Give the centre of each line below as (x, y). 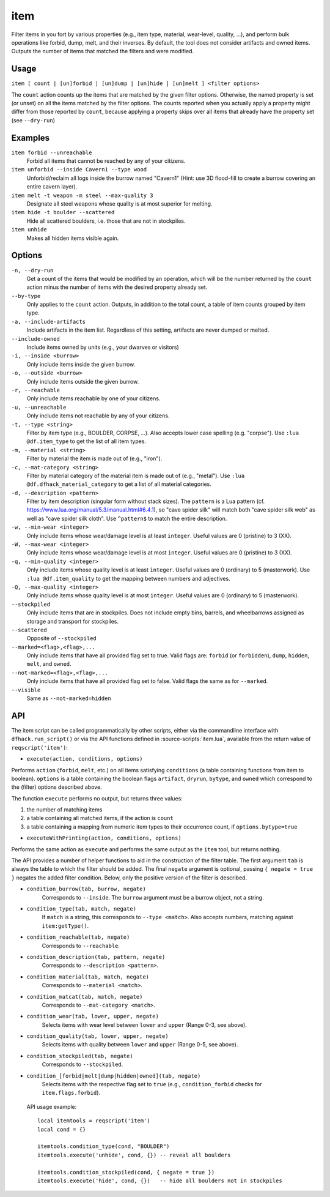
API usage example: (52, 1106)
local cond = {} (62, 1129)
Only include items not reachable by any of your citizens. (98, 416)
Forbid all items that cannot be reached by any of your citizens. (106, 161)
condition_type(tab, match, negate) (82, 908)
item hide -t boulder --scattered (63, 212)
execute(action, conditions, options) (85, 759)
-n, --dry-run (32, 270)
